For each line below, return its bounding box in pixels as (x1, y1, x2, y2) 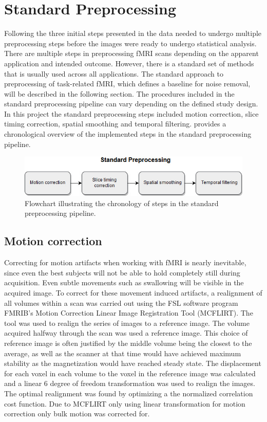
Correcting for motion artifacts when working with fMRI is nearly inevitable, (4, 257, 246, 268)
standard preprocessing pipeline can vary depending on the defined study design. (4, 98, 258, 109)
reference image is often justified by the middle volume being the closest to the (4, 337, 252, 348)
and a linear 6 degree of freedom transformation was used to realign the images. (4, 378, 255, 389)
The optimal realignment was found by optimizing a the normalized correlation (4, 388, 253, 398)
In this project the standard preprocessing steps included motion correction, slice (4, 108, 259, 119)
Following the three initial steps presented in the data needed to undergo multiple (4, 28, 262, 39)
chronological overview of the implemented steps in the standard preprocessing (4, 129, 252, 139)
